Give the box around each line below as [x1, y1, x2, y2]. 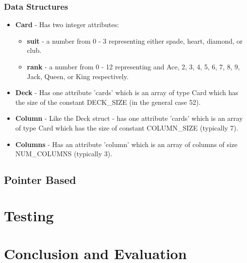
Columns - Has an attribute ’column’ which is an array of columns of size [15, 139, 238, 149]
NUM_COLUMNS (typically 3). [15, 148, 113, 159]
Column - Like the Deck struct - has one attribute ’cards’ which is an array [15, 113, 243, 123]
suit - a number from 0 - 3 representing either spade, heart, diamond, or [27, 35, 243, 46]
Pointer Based [4, 172, 76, 187]
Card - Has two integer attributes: [15, 19, 119, 30]
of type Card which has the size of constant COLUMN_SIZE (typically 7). [15, 122, 238, 132]
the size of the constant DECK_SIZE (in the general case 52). [15, 97, 201, 107]
